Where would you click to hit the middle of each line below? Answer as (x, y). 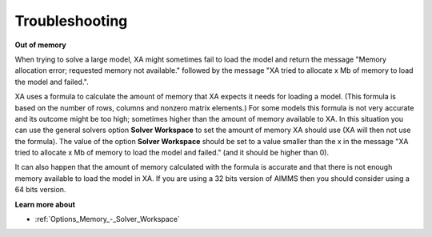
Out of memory (41, 45)
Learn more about (45, 204)
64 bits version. (40, 190)
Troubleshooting (71, 21)
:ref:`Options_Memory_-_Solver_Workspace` (107, 219)
